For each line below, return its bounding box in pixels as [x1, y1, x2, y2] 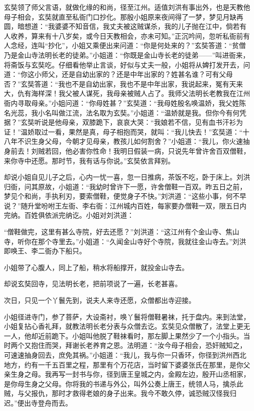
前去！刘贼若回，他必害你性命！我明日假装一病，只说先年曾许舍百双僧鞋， [10, 145, 250, 156]
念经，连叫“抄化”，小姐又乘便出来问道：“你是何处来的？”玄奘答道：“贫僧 [10, 40, 246, 50]
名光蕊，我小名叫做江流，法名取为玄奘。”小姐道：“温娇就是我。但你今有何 [4, 107, 240, 117]
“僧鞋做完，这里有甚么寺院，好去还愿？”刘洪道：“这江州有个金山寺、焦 [4, 227, 233, 237]
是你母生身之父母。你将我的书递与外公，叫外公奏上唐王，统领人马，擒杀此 [4, 378, 243, 388]
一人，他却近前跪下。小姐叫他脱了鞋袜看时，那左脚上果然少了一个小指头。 [4, 330, 243, 341]
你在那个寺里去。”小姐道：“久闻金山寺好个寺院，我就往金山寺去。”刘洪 [24, 236, 246, 246]
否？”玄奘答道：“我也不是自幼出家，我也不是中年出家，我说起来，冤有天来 [4, 78, 243, 89]
